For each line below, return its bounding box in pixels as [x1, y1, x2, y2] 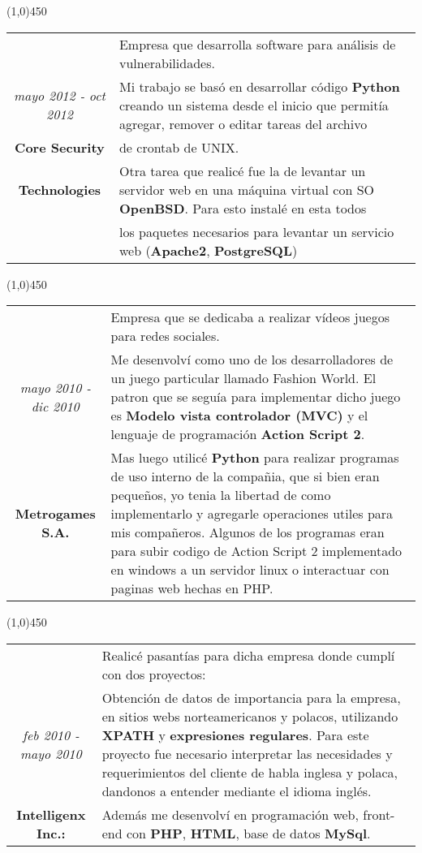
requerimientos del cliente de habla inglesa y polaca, [101, 762, 398, 782]
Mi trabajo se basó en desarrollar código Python [118, 76, 400, 96]
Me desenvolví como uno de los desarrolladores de [110, 350, 394, 369]
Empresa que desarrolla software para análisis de [118, 34, 396, 54]
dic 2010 [31, 396, 80, 416]
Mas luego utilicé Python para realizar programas [110, 448, 399, 467]
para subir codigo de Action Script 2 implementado [110, 541, 403, 561]
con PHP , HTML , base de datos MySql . [126, 823, 371, 842]
